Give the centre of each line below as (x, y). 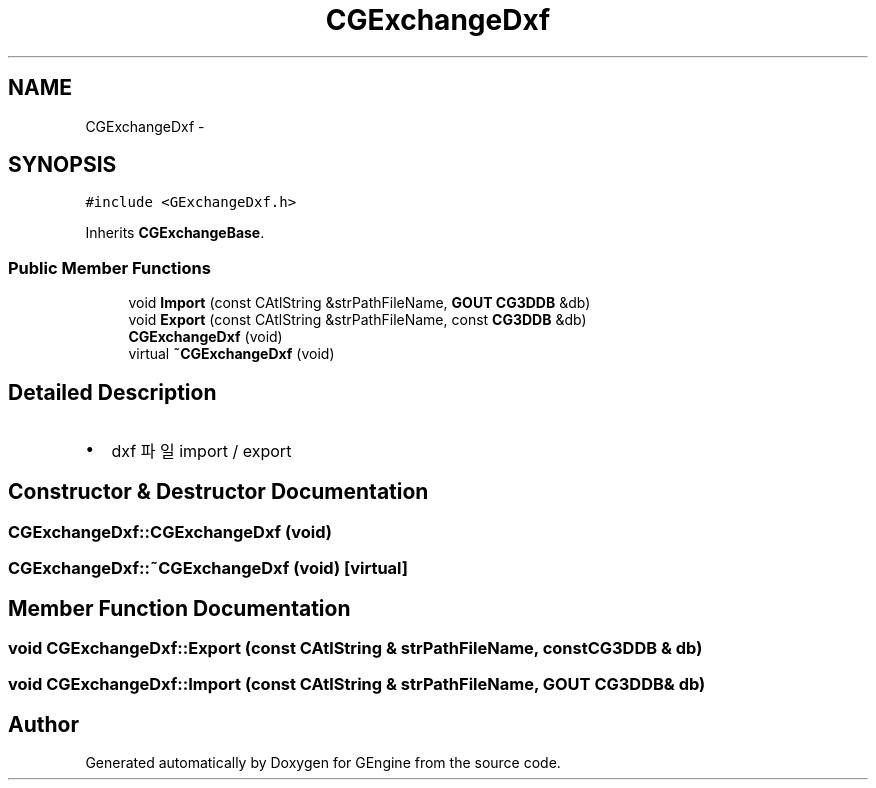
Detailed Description (112, 392)
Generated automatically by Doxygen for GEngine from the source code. (323, 763)
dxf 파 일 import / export (201, 451)
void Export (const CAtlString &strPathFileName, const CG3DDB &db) (357, 320)
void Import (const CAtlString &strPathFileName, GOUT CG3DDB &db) (359, 303)
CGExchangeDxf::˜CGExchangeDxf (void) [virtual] (208, 568)
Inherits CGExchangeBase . (175, 233)
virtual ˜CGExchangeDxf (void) (231, 354)
